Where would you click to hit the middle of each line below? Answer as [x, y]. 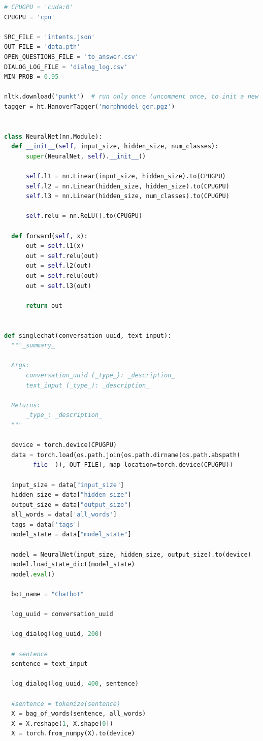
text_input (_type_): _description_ [88, 385]
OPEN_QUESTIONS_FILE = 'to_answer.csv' [71, 57]
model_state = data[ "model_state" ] [71, 535]
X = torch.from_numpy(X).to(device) [73, 734]
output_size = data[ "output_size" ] [71, 505]
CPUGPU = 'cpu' [30, 17]
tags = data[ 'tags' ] [46, 524]
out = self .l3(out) [58, 286]
